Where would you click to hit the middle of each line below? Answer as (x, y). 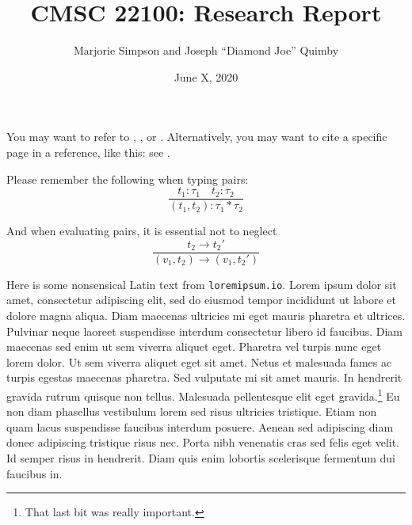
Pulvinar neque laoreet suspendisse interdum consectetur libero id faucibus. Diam (205, 331)
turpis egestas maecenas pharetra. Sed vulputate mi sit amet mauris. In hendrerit (204, 377)
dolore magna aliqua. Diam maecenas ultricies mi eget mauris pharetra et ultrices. (206, 316)
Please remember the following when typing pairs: (128, 179)
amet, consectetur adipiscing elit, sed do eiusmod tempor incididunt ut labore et (201, 300)
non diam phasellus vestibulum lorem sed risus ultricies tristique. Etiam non (192, 411)
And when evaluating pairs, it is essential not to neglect (142, 231)
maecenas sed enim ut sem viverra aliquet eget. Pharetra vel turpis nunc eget (194, 346)
